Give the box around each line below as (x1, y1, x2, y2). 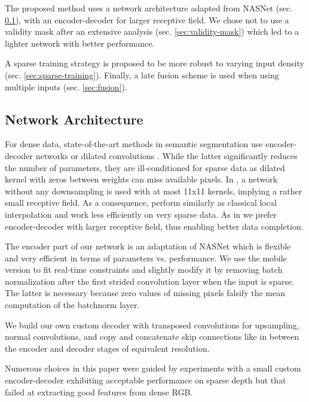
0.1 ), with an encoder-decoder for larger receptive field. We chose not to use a (5, 13, 289, 26)
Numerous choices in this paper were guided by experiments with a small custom (5, 362, 301, 374)
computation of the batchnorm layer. (5, 299, 140, 311)
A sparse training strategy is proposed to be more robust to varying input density (5, 57, 304, 69)
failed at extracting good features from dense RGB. (5, 385, 193, 398)
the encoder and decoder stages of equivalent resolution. (5, 342, 210, 354)
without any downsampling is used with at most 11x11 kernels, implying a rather (5, 184, 302, 197)
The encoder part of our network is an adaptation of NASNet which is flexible (5, 240, 291, 252)
